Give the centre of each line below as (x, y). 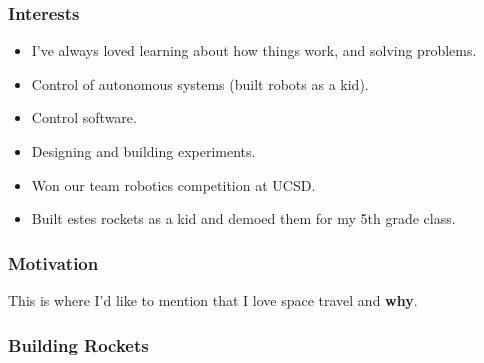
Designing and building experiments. (143, 151)
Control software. (84, 117)
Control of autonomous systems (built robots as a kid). (200, 83)
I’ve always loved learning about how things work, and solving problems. (254, 50)
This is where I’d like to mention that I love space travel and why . (213, 300)
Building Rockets (78, 344)
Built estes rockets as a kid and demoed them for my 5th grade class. (243, 218)
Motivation (53, 262)
